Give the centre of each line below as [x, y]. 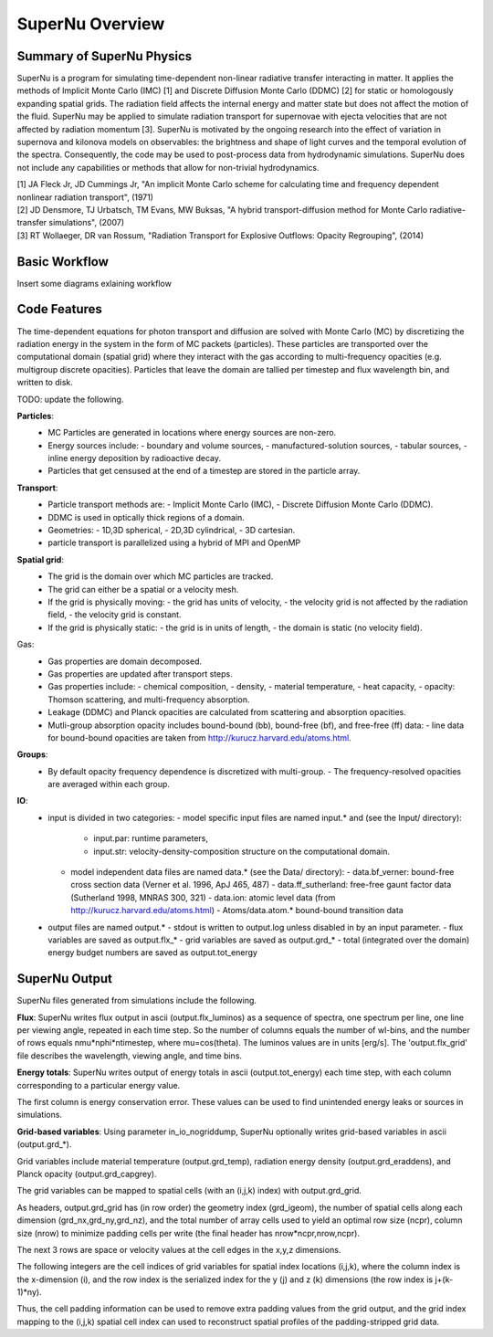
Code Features [59, 309]
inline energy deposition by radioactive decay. [134, 458]
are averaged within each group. [109, 784]
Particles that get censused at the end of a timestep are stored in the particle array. [204, 471]
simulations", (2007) [87, 223]
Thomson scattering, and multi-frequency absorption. [149, 700]
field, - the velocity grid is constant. [115, 615]
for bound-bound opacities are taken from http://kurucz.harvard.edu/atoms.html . [199, 737]
